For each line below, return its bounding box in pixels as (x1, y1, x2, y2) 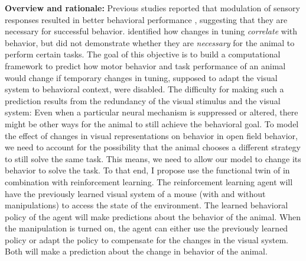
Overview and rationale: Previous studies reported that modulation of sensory (5, 2, 300, 14)
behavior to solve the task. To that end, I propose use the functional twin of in (5, 164, 290, 176)
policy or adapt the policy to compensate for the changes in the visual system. (5, 233, 288, 246)
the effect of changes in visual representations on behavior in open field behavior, (5, 129, 298, 141)
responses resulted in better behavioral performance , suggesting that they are (5, 13, 288, 25)
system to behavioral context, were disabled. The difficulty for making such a (5, 83, 284, 95)
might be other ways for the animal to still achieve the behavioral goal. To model (5, 117, 299, 130)
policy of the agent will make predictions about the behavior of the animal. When (5, 210, 301, 223)
